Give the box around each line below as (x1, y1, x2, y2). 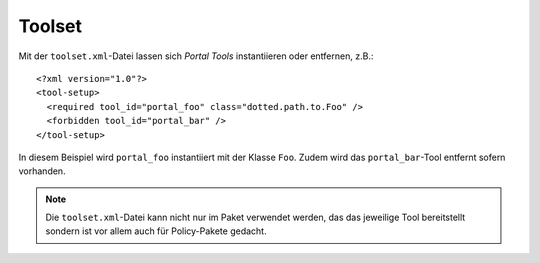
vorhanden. (18, 165, 66, 177)
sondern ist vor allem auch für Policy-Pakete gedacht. (45, 225, 267, 237)
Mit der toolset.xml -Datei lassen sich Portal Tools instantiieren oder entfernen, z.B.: (18, 50, 374, 62)
